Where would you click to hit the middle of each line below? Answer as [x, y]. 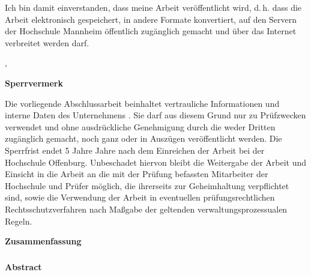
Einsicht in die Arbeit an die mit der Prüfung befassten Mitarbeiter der [137, 174]
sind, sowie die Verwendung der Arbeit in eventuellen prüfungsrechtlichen [140, 197]
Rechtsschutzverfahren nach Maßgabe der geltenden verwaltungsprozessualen [146, 209]
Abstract [23, 266]
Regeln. [19, 221]
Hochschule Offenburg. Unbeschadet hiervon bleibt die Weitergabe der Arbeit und [156, 162]
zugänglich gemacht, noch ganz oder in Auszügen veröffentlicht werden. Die [143, 138]
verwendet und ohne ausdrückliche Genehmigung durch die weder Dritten [140, 126]
